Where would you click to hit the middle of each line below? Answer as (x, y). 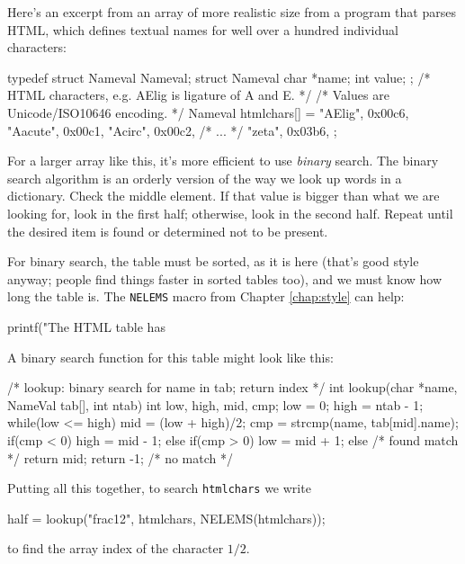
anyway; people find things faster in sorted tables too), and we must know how (225, 278)
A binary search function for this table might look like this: (170, 357)
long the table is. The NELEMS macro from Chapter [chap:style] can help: (206, 296)
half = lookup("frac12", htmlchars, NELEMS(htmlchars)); (166, 518)
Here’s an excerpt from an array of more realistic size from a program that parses (232, 12)
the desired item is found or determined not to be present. (168, 231)
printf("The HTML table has (86, 326)
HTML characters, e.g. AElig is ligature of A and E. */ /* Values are (198, 95)
